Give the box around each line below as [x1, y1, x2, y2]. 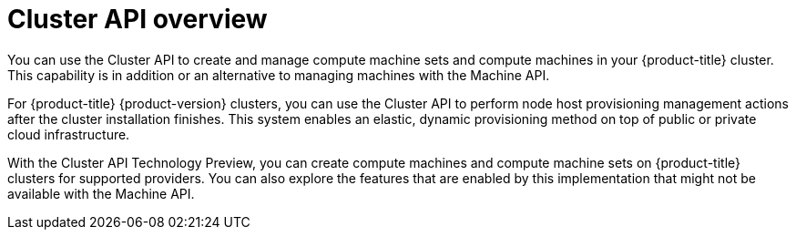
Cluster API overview [7, 4, 268, 35]
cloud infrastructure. [7, 126, 130, 142]
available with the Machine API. [7, 185, 195, 201]
